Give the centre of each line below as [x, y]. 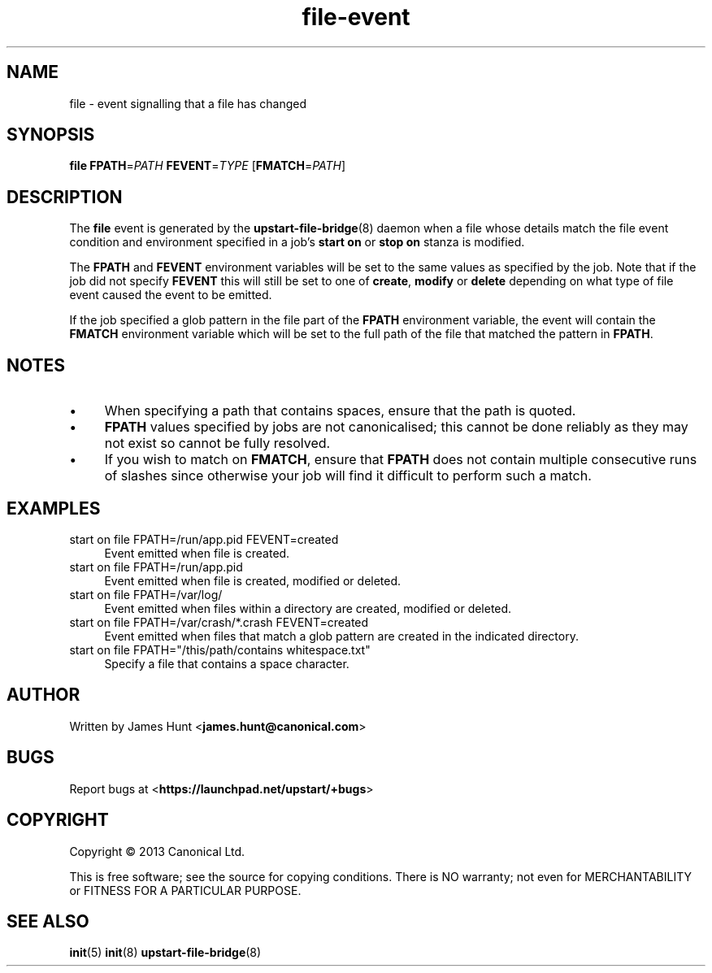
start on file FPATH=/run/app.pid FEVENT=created [204, 539]
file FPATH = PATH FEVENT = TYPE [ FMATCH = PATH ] [208, 166]
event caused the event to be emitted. [171, 295]
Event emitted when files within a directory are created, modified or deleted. [308, 608]
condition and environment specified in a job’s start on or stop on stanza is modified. [297, 242]
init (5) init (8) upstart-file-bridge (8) [165, 953]
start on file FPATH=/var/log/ [146, 594]
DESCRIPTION [65, 197]
